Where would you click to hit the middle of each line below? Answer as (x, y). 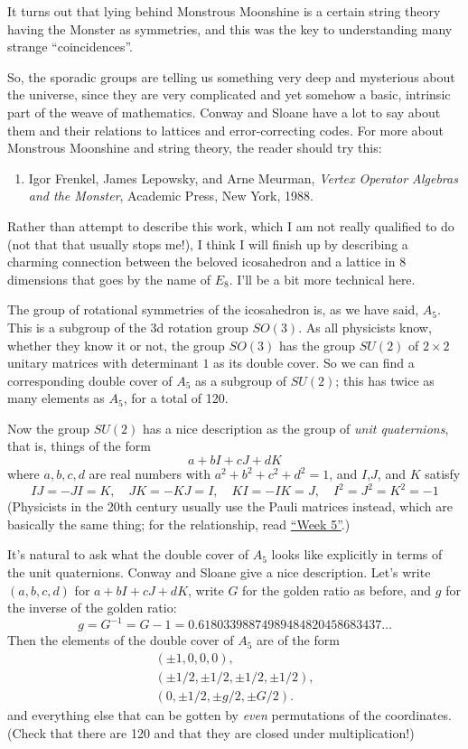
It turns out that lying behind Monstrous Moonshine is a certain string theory (224, 11)
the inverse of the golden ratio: (92, 608)
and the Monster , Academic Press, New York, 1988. (171, 196)
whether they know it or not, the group (116, 345)
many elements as (56, 398)
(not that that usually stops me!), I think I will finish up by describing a (208, 243)
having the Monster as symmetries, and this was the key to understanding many (230, 28)
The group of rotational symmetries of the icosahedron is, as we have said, (213, 309)
